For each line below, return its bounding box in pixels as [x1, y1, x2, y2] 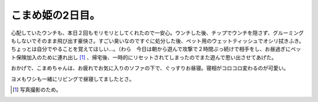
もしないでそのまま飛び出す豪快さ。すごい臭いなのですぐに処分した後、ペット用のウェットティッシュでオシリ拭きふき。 [11, 37, 304, 44]
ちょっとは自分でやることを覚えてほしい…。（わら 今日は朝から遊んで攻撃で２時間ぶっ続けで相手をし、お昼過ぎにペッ [11, 46, 302, 53]
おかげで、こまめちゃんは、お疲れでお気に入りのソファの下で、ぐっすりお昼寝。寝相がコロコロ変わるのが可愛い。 [11, 64, 289, 72]
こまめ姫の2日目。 [11, 9, 100, 22]
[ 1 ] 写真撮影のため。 [12, 86, 62, 93]
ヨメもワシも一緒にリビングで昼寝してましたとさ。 [11, 75, 135, 82]
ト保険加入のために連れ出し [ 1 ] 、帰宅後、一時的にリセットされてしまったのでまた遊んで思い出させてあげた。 [11, 53, 277, 61]
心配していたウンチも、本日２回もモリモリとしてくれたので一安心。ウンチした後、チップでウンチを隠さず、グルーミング [11, 29, 304, 36]
